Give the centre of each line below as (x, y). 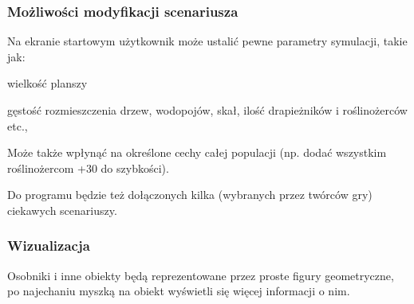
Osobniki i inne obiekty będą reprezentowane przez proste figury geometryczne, (201, 275)
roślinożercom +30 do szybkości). (88, 168)
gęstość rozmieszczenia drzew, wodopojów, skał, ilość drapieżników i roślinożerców (207, 110)
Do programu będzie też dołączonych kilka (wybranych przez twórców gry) (190, 195)
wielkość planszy (47, 83)
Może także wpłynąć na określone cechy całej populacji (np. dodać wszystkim (197, 152)
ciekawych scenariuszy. (62, 210)
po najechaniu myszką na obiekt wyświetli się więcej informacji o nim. (179, 291)
